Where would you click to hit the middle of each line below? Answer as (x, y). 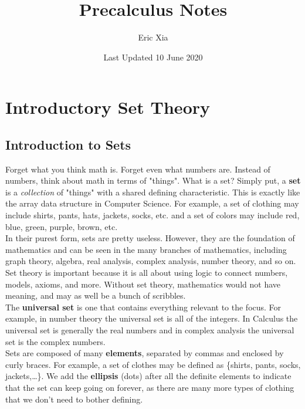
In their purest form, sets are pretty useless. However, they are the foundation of (150, 238)
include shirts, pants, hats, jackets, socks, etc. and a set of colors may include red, (152, 215)
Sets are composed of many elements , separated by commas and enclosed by (145, 353)
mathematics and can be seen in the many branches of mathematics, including (146, 249)
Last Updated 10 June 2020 (153, 57)
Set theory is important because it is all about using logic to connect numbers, (147, 273)
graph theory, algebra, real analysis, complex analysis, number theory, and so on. (151, 261)
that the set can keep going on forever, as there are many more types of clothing (150, 387)
